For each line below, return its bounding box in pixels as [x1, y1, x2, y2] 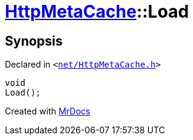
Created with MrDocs [5, 106, 91, 117]
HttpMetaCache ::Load [5, 1, 189, 22]
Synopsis [5, 33, 63, 49]
